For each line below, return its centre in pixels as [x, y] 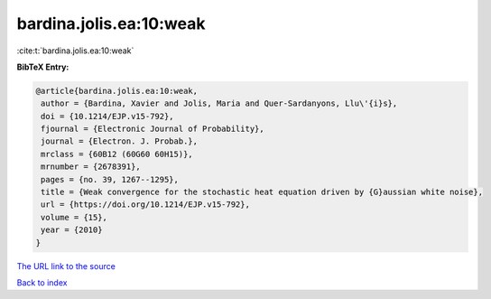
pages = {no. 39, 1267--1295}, [110, 179]
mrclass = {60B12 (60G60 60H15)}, [117, 154]
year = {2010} [72, 230]
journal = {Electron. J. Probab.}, [120, 141]
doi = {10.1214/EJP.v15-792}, [108, 116]
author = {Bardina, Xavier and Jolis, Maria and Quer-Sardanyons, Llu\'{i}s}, [219, 103]
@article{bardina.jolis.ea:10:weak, [117, 91]
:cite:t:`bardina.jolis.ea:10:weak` [75, 51]
